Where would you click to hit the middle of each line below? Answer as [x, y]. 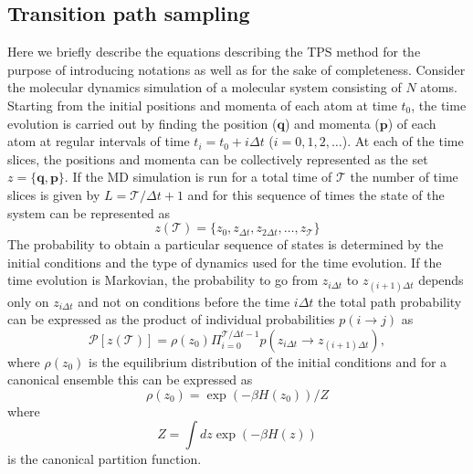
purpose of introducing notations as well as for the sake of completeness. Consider [236, 69]
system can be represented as [89, 212]
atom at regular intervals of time [99, 141]
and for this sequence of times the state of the [316, 194]
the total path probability [390, 301]
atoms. [439, 87]
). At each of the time [403, 141]
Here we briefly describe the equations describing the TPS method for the [214, 52]
